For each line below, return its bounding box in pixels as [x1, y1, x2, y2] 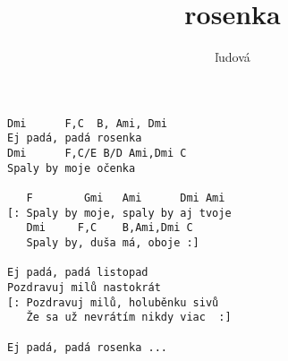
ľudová [215, 47, 250, 66]
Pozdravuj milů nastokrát [7, 280, 161, 294]
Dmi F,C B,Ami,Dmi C [26, 221, 193, 235]
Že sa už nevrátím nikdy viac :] [26, 311, 232, 324]
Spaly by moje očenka [7, 161, 136, 175]
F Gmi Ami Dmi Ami [26, 192, 225, 204]
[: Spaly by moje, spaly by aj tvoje [7, 206, 232, 219]
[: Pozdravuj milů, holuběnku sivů [7, 296, 219, 309]
